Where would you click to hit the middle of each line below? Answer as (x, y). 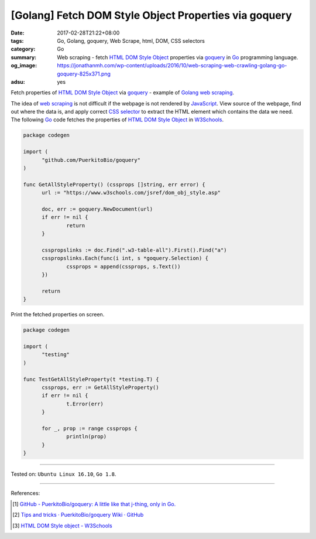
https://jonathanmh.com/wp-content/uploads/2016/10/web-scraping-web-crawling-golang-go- (172, 66)
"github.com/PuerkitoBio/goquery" (91, 160)
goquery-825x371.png (84, 74)
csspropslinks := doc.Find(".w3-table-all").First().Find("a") (134, 250)
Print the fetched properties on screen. (58, 315)
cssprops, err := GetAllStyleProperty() (100, 387)
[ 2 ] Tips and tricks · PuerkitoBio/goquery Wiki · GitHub (78, 515)
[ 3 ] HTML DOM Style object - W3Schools (62, 526)
